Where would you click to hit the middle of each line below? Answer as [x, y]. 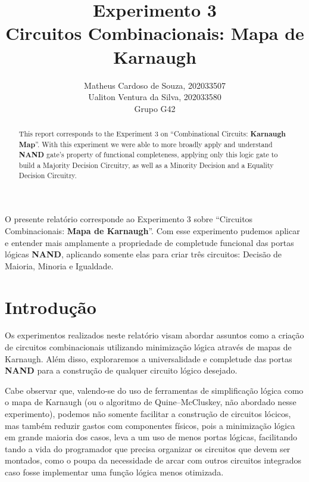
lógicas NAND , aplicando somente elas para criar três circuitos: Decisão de [143, 254]
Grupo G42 [155, 108]
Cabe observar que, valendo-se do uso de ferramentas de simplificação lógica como [154, 390]
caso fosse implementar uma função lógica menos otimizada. [114, 472]
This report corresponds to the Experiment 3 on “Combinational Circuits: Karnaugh [152, 134]
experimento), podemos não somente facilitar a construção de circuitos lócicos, [148, 414]
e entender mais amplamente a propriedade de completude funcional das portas [149, 242]
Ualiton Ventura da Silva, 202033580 [155, 97]
